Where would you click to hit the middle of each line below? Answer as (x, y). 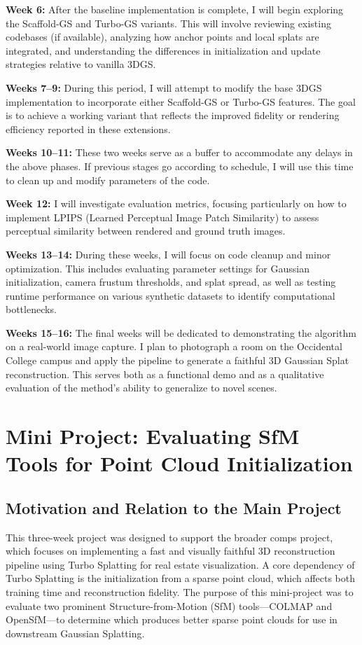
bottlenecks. (31, 309)
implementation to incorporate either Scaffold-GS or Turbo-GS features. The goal (181, 101)
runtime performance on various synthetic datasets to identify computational (170, 295)
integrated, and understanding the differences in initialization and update (163, 50)
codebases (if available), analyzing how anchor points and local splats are (162, 37)
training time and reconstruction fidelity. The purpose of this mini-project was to (180, 591)
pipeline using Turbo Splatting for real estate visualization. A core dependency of (180, 564)
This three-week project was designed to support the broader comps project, (169, 537)
